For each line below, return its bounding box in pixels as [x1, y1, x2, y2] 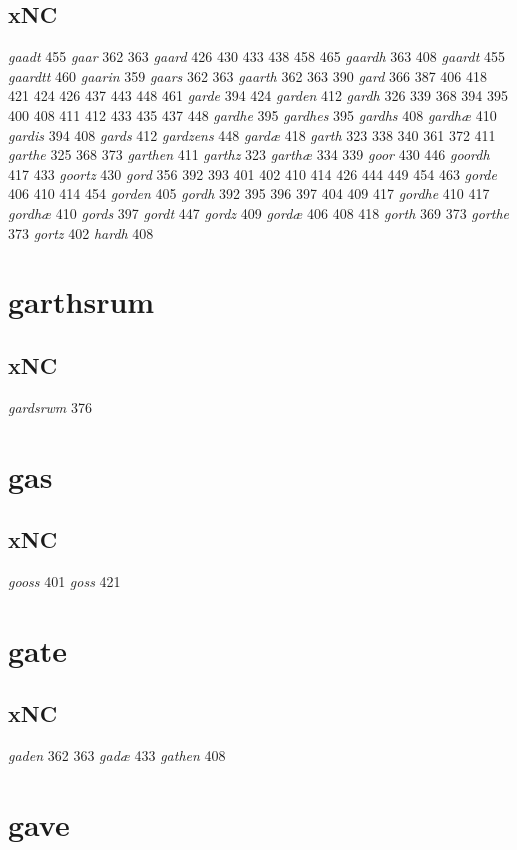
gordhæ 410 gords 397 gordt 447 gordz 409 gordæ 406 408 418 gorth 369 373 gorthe [8, 202, 510, 223]
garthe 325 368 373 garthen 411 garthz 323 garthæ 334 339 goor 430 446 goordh [8, 144, 490, 165]
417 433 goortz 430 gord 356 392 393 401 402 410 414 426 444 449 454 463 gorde [8, 163, 497, 184]
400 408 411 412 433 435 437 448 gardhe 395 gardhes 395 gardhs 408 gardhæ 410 [8, 104, 497, 125]
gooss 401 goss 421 [8, 570, 121, 591]
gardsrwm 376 [8, 396, 92, 417]
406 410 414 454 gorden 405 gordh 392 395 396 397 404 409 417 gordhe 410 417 [8, 183, 490, 204]
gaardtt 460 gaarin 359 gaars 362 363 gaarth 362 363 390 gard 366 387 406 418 [8, 65, 488, 86]
